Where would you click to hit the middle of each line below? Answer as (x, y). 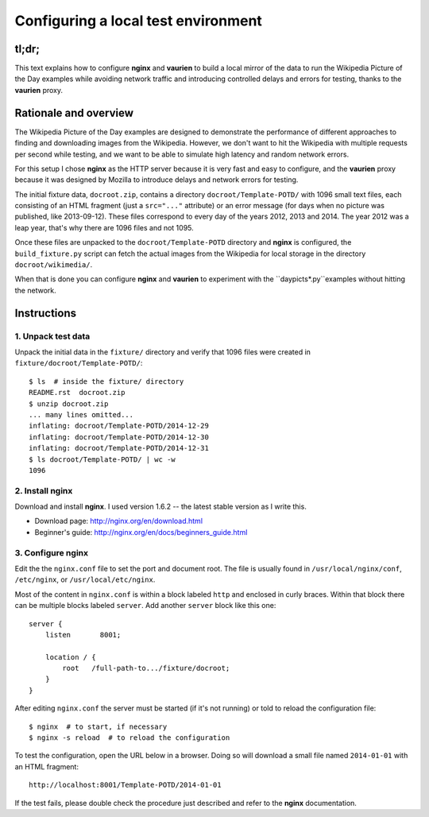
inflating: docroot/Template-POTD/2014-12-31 (119, 448)
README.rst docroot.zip (77, 393)
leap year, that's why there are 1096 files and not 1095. (104, 227)
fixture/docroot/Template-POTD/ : (79, 363)
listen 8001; (83, 635)
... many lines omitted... (81, 414)
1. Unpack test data (52, 336)
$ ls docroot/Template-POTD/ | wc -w (102, 459)
